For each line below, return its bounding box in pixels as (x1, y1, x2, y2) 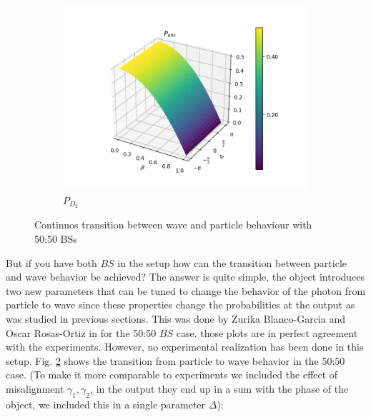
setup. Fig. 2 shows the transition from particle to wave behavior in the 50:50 (6, 353, 345, 368)
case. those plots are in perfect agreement (176, 325, 358, 340)
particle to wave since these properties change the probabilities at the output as (6, 297, 355, 312)
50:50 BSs (34, 231, 77, 246)
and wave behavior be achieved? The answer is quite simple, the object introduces (6, 269, 365, 284)
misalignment (6, 381, 64, 396)
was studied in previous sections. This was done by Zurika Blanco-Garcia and (6, 311, 345, 326)
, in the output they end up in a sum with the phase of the (90, 381, 349, 396)
